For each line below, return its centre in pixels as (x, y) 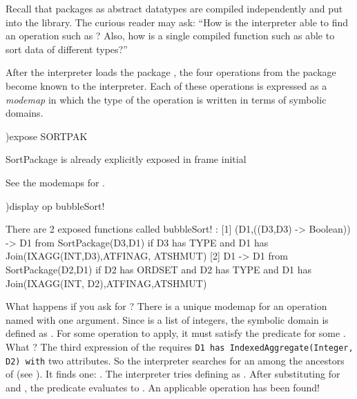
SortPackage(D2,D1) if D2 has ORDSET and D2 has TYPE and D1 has (159, 269)
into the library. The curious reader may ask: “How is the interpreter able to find (177, 22)
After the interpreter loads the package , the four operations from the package (171, 72)
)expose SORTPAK (47, 136)
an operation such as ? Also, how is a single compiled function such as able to (170, 36)
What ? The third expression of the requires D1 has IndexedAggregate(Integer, (180, 346)
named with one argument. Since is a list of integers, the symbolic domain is (167, 319)
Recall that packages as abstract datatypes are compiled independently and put (174, 8)
